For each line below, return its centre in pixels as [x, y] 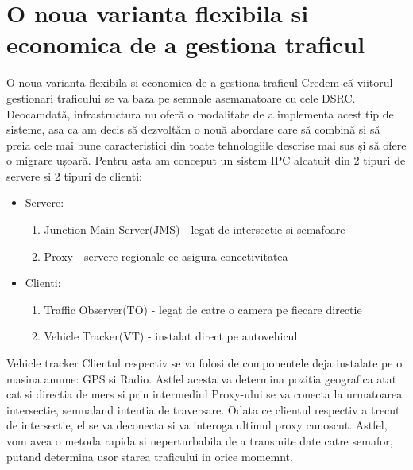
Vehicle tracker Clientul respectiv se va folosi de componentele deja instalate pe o [205, 363]
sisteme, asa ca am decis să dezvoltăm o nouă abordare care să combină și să [193, 129]
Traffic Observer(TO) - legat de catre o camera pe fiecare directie [203, 309]
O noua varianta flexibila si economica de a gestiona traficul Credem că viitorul [200, 82]
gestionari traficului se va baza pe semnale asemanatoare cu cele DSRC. [181, 97]
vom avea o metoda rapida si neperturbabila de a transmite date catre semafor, [200, 441]
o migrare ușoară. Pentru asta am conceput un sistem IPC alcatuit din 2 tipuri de [206, 160]
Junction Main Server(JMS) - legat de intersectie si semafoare [195, 229]
